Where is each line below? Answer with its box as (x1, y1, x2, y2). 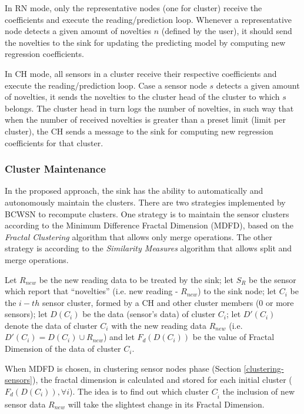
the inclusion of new (222, 385, 295, 397)
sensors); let (5, 308, 48, 320)
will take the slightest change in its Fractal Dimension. (68, 398, 265, 410)
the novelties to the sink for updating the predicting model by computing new (5, 36, 286, 48)
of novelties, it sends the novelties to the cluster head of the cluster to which (5, 90, 280, 103)
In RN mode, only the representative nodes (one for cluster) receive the (5, 2, 262, 14)
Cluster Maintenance (5, 161, 106, 176)
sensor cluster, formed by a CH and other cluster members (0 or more (42, 296, 294, 308)
